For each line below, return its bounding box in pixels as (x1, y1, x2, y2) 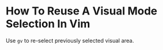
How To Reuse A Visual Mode (5, 4, 158, 18)
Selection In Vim (5, 17, 90, 31)
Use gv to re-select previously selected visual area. (5, 37, 134, 44)
